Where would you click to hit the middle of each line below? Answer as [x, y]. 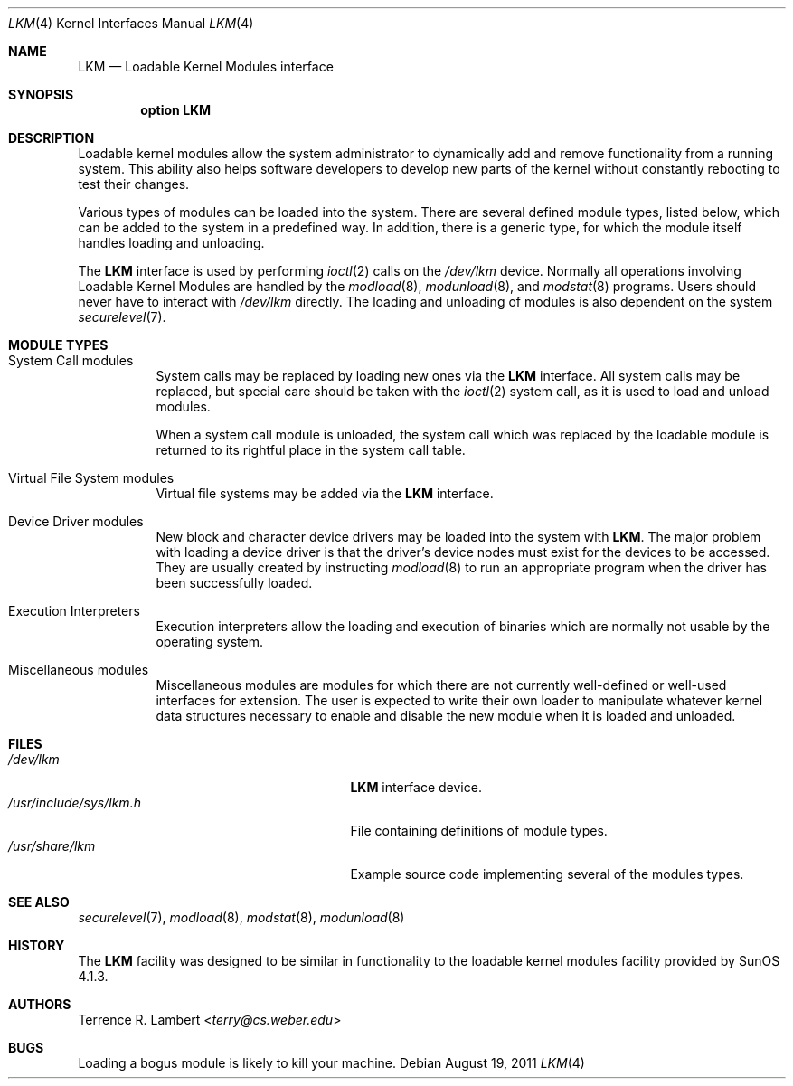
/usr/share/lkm [52, 846]
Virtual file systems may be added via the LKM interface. [325, 493]
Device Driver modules [76, 521]
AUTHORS [40, 1004]
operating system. [209, 642]
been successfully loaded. [234, 583]
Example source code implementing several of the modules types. [547, 874]
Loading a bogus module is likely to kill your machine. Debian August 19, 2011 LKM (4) [331, 1063]
